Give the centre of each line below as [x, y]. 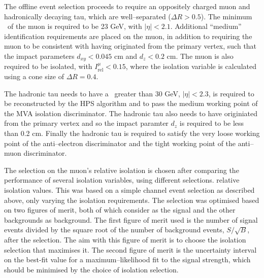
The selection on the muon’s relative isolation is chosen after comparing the [122, 170]
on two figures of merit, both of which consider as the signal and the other [120, 210]
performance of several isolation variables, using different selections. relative [122, 180]
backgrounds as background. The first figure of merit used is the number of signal [131, 219]
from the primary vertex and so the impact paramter [86, 123]
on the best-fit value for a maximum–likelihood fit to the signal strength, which [127, 259]
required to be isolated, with [48, 66]
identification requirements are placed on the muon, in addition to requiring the [128, 36]
